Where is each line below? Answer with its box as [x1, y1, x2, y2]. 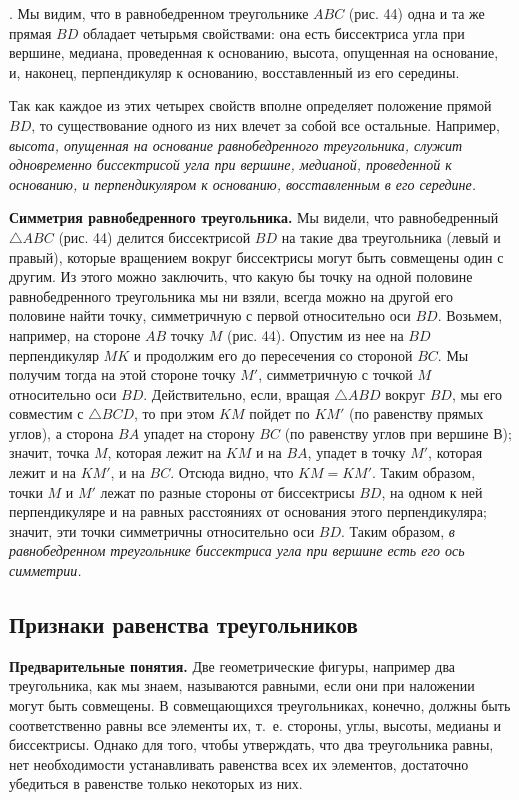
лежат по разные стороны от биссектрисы [100, 481, 355, 502]
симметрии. [9, 560, 82, 581]
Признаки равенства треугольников [9, 609, 358, 640]
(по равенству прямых [348, 403, 484, 424]
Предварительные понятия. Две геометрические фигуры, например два [9, 655, 456, 676]
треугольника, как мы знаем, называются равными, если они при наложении [9, 675, 475, 696]
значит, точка [9, 442, 90, 463]
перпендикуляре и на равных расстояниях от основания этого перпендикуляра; [9, 501, 487, 522]
